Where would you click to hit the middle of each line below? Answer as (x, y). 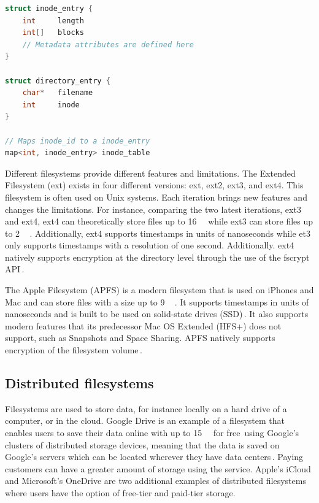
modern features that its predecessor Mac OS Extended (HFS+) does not (143, 325)
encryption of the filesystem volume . (74, 350)
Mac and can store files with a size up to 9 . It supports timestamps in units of (157, 301)
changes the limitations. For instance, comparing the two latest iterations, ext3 (153, 209)
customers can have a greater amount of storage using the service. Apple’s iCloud (158, 468)
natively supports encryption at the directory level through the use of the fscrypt (157, 257)
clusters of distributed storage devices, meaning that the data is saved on (142, 444)
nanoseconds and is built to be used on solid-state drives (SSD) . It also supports (157, 314)
